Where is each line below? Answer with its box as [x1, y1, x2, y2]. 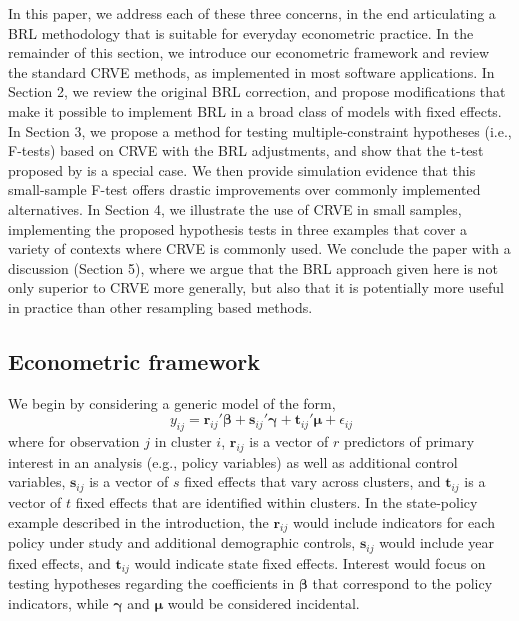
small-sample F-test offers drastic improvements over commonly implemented [8, 179, 481, 200]
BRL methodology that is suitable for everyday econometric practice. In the [8, 22, 474, 43]
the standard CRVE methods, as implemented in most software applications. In [8, 61, 495, 82]
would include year [379, 532, 494, 553]
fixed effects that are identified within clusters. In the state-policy [75, 491, 478, 512]
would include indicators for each [292, 511, 495, 532]
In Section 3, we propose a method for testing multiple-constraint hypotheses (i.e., [8, 120, 512, 141]
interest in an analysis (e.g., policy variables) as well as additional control [8, 451, 458, 472]
